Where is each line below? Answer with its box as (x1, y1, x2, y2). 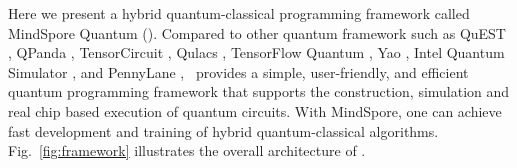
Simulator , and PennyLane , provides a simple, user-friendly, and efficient (8, 61, 469, 82)
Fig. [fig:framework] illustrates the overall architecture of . (8, 140, 366, 161)
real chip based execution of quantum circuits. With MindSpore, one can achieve (8, 100, 502, 121)
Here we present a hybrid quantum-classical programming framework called (8, 3, 470, 23)
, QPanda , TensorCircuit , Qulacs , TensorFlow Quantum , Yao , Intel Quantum (8, 42, 505, 63)
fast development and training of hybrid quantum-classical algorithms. (8, 120, 439, 141)
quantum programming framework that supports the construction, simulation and (8, 81, 510, 102)
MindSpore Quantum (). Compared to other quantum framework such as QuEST (8, 22, 506, 43)
